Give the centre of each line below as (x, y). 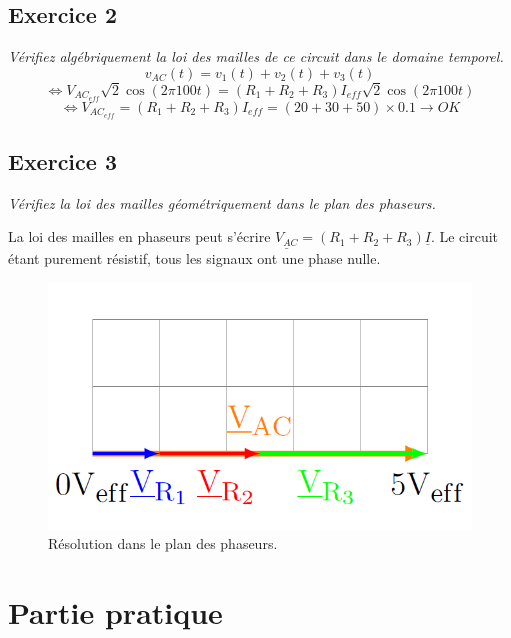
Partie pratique (115, 611)
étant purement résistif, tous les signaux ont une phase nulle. (194, 258)
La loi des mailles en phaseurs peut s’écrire (139, 236)
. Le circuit (464, 236)
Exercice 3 (62, 161)
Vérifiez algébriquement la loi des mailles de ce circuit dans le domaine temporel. (256, 56)
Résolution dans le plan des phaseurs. (163, 543)
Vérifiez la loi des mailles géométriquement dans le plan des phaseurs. (222, 202)
